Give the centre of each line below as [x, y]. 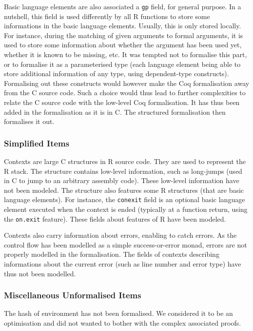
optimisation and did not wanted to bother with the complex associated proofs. [123, 323]
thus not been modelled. [40, 273]
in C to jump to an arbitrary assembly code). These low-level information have [122, 180]
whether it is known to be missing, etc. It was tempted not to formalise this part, [126, 54]
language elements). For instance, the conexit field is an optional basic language [125, 199]
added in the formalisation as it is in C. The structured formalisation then [115, 112]
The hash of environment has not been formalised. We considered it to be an [118, 313]
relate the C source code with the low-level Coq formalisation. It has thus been [122, 102]
